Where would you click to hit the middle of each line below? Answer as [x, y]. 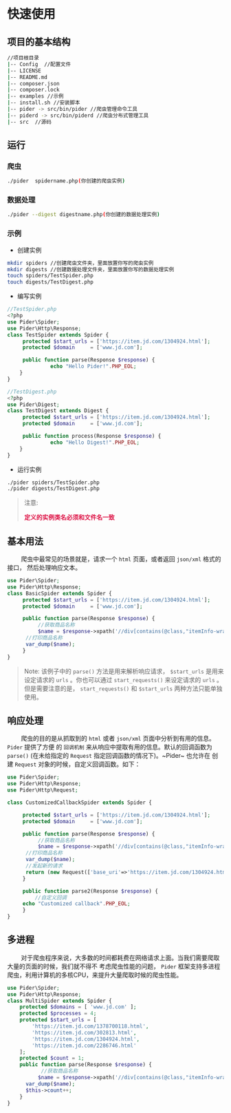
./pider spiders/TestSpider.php [53, 483]
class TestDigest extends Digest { [58, 411]
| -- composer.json [33, 83]
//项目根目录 [23, 58]
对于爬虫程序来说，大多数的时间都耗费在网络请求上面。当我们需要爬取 [120, 957]
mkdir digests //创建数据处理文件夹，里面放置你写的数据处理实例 [91, 269]
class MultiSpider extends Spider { [59, 1001]
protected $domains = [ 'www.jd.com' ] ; [78, 1007]
